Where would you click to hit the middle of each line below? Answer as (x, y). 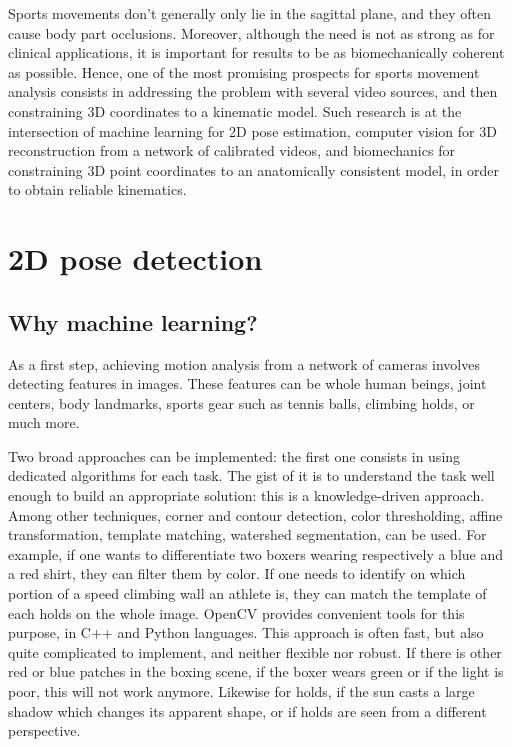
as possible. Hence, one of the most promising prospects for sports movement (244, 71)
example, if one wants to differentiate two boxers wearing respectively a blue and (256, 553)
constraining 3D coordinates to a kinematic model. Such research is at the (235, 110)
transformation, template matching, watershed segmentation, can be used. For (247, 534)
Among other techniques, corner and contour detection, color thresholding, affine (255, 514)
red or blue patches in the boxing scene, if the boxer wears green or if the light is (256, 671)
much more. (44, 422)
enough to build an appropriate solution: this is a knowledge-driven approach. (246, 495)
